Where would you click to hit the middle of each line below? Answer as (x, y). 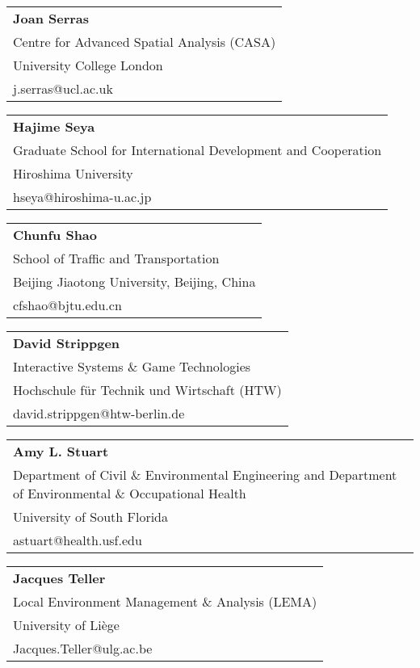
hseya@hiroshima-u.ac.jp (82, 197)
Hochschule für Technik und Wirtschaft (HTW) (147, 390)
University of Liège (66, 625)
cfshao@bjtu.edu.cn (67, 305)
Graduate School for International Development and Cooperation (197, 150)
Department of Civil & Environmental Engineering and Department (205, 475)
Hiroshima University (73, 173)
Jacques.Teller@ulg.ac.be (83, 648)
